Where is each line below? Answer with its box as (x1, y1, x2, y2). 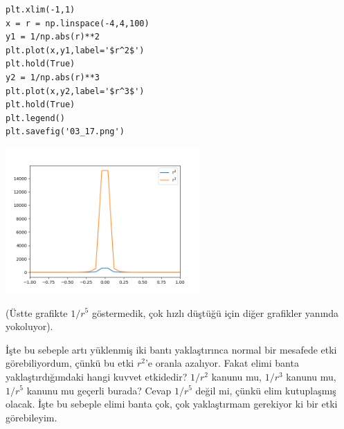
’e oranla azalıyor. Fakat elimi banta (145, 356, 299, 370)
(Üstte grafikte (6, 305, 68, 320)
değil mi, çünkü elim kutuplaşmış (195, 383, 336, 397)
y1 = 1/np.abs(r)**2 (6, 32, 100, 42)
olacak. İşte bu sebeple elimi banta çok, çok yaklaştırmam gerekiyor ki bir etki (6, 396, 338, 411)
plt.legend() (6, 113, 65, 123)
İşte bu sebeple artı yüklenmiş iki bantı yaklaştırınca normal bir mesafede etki (6, 342, 337, 356)
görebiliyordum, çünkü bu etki (6, 356, 134, 370)
